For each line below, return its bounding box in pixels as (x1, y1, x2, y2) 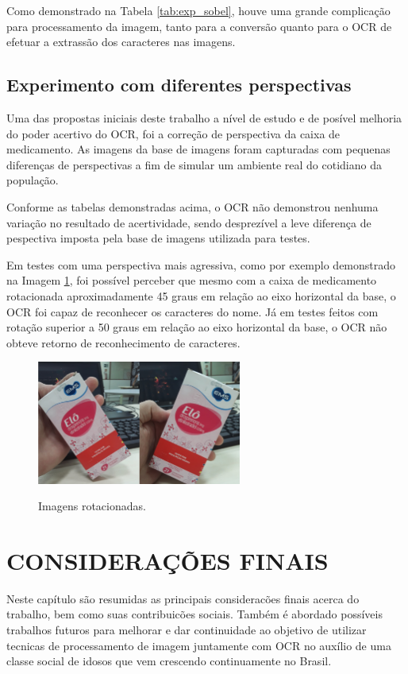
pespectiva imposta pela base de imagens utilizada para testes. (6, 230, 310, 246)
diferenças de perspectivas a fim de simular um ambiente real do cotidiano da (6, 156, 382, 172)
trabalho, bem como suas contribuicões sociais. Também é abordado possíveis (6, 606, 383, 622)
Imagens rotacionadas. (38, 498, 146, 514)
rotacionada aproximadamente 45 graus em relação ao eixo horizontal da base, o (6, 287, 396, 304)
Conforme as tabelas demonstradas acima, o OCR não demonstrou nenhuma (6, 198, 379, 215)
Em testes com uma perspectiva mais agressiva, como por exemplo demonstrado (6, 256, 396, 273)
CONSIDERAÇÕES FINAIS (6, 544, 329, 576)
